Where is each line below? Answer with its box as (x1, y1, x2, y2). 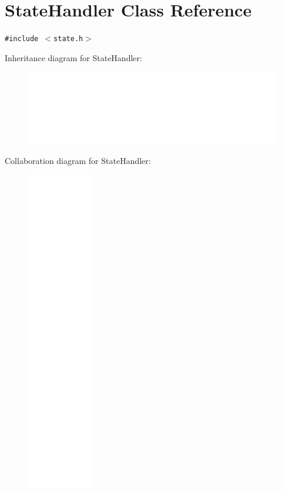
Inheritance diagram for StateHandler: (5, 51, 142, 63)
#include (5, 35, 39, 43)
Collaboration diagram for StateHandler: (5, 154, 151, 166)
